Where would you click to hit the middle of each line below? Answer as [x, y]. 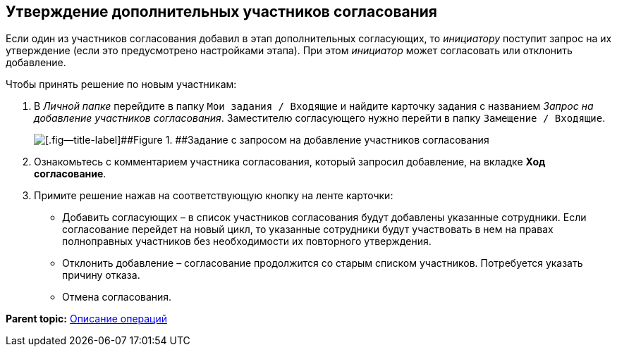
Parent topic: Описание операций [87, 319]
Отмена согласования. [117, 297]
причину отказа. [101, 275]
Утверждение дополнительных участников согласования [221, 12]
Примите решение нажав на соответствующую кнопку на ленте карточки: [214, 196]
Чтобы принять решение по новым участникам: [121, 84]
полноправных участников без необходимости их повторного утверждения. [247, 241]
